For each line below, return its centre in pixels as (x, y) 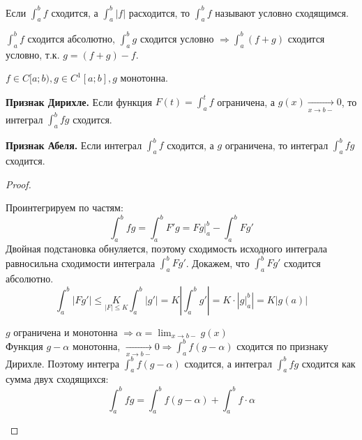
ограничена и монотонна (66, 332)
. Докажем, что (218, 263)
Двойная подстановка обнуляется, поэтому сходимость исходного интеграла (167, 249)
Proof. (18, 184)
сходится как (329, 363)
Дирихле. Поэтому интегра (63, 363)
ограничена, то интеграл (277, 145)
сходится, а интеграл (228, 363)
